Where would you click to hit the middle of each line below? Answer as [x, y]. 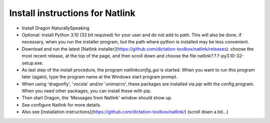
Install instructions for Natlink [72, 13]
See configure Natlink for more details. [61, 104]
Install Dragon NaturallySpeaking [55, 28]
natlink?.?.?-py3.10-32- [221, 56]
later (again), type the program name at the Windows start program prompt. [99, 77]
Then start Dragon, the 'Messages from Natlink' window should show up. [97, 98]
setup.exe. [32, 63]
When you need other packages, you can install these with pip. [87, 91]
